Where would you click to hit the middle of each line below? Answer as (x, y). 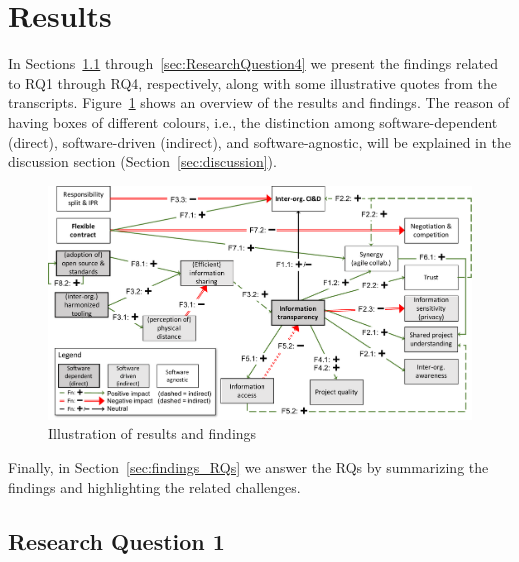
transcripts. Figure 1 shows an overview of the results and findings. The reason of (259, 102)
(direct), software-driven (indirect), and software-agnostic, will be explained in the (259, 141)
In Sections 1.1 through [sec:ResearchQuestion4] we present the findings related (253, 63)
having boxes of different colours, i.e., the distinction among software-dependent (253, 121)
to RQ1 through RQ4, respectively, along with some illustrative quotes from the (252, 82)
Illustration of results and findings (152, 433)
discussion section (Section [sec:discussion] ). (142, 161)
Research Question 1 (116, 540)
